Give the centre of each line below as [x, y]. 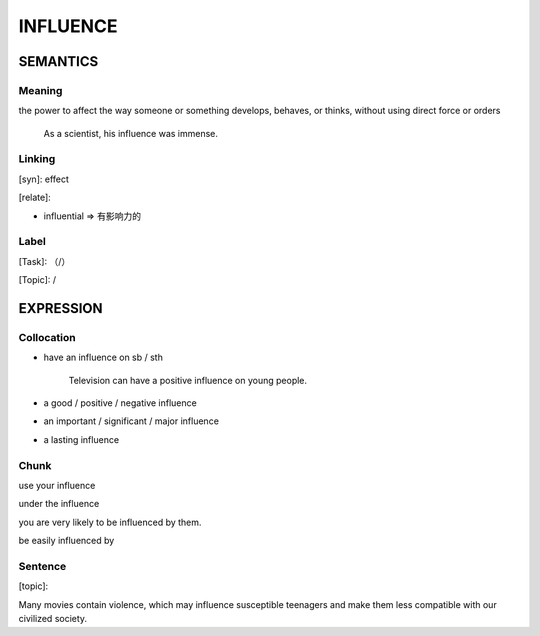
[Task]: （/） [44, 261]
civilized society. [53, 619]
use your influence [57, 486]
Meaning [40, 90]
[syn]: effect [44, 179]
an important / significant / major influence [131, 421]
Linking [37, 159]
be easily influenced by [66, 541]
